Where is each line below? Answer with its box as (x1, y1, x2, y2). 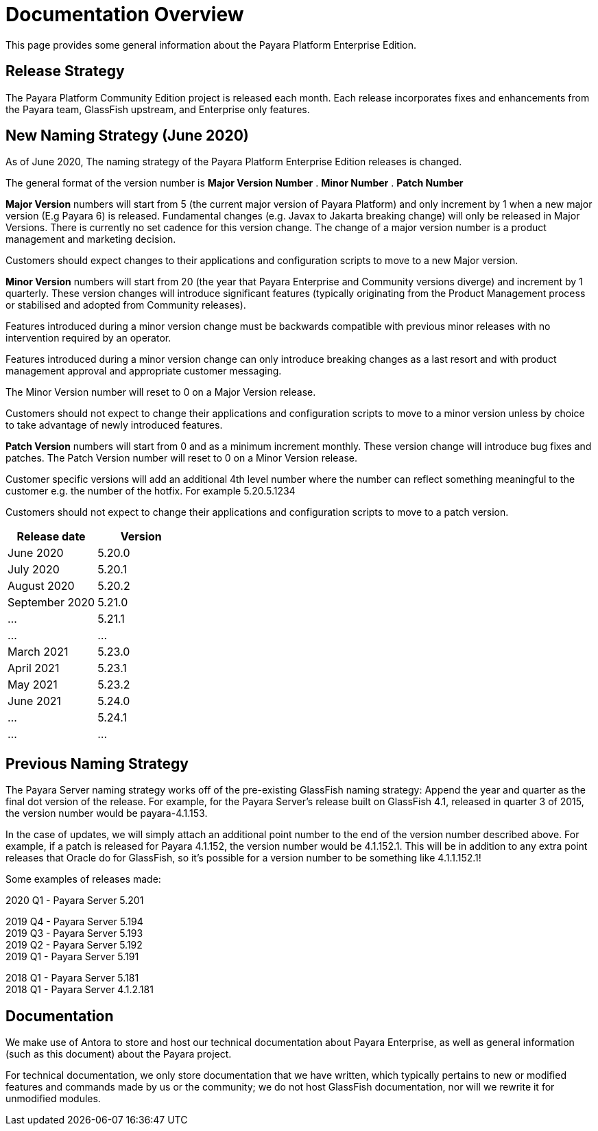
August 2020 (8, 579, 75, 593)
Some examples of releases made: (5, 873, 161, 885)
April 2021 (8, 661, 60, 676)
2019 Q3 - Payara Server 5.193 (5, 927, 143, 940)
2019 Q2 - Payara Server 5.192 (5, 939, 143, 951)
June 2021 (8, 694, 61, 709)
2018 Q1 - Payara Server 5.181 (5, 972, 139, 984)
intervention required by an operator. (5, 332, 171, 344)
